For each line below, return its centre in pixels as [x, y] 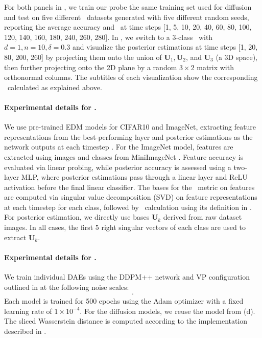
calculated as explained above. [55, 87]
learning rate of [28, 311]
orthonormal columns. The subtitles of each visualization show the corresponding [131, 77]
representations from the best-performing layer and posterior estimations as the [128, 136]
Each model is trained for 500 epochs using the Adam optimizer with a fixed [124, 301]
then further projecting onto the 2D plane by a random [91, 67]
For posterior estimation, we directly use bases [77, 217]
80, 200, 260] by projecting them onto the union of [83, 57]
